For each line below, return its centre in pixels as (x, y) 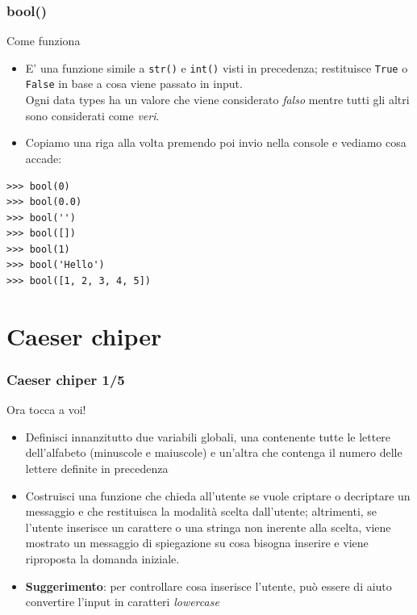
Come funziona (44, 41)
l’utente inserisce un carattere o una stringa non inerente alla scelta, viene (208, 527)
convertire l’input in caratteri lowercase (122, 602)
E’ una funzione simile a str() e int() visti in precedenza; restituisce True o (217, 67)
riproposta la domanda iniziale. (102, 559)
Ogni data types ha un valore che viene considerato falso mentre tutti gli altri (217, 100)
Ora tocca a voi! (46, 410)
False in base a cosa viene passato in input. (134, 84)
